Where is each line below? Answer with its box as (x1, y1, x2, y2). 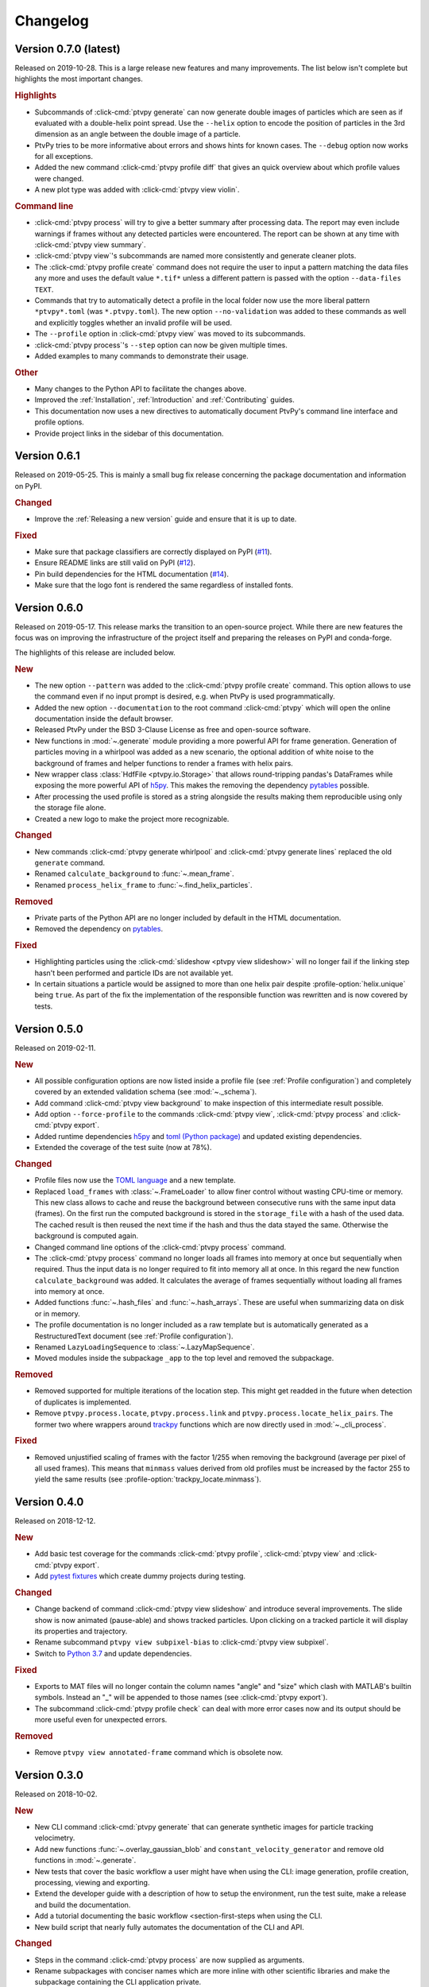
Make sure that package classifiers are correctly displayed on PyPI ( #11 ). (34, 547, 272, 556)
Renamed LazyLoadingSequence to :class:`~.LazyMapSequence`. (34, 1342, 255, 1352)
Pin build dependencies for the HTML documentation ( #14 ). (34, 569, 230, 579)
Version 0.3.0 (14, 1768, 83, 1782)
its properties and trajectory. (34, 1626, 128, 1636)
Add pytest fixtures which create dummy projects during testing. (34, 1571, 246, 1581)
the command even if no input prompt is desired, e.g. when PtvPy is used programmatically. (34, 691, 335, 701)
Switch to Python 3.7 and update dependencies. (34, 1648, 192, 1658)
